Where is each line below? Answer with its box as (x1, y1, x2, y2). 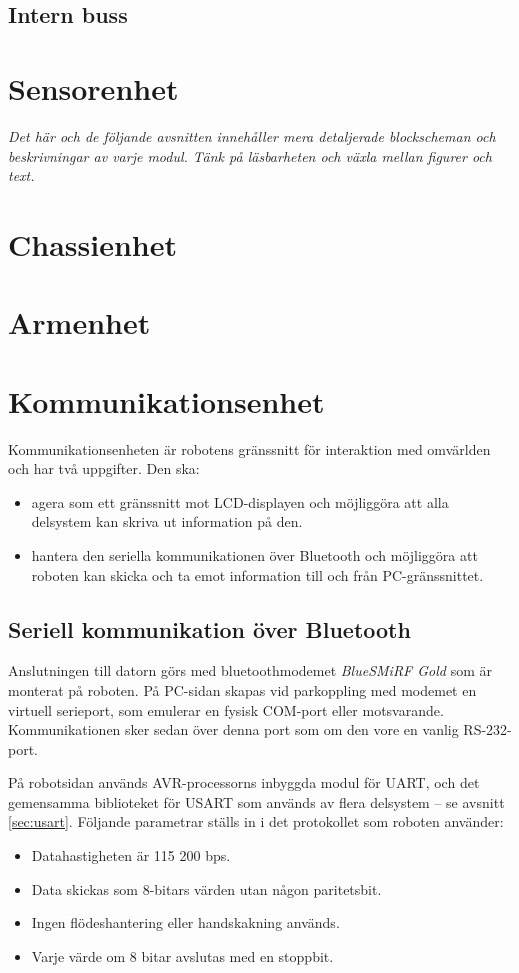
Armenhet (8, 302, 151, 343)
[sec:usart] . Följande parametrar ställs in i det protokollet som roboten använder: (8, 811, 504, 832)
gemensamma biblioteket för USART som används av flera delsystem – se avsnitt (8, 791, 505, 812)
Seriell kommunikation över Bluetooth (8, 613, 411, 644)
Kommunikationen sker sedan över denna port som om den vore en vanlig (8, 719, 459, 740)
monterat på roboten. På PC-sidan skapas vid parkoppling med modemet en (8, 679, 477, 700)
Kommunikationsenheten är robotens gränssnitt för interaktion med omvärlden (8, 438, 491, 459)
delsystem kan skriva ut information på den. (31, 511, 303, 532)
